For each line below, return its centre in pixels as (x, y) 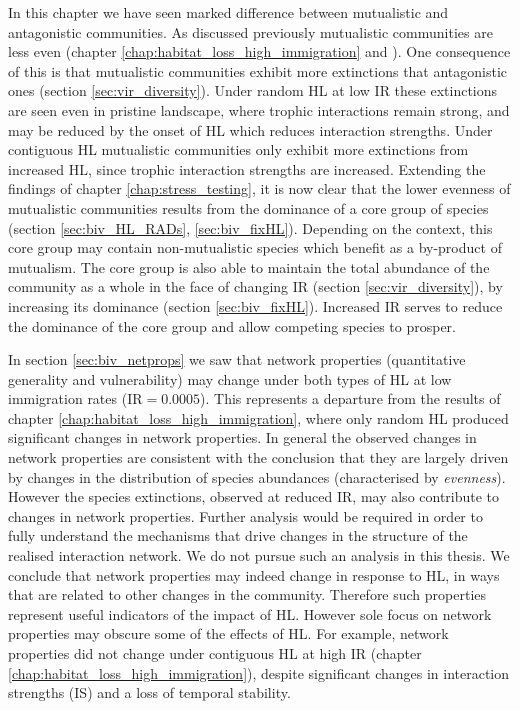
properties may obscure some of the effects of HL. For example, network (228, 633)
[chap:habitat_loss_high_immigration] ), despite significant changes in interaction (259, 672)
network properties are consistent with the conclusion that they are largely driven (258, 457)
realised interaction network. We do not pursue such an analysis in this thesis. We (259, 555)
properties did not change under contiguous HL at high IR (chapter (215, 653)
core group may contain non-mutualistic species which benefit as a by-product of (255, 247)
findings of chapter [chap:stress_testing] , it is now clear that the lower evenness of (259, 188)
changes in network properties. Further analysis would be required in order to (245, 515)
